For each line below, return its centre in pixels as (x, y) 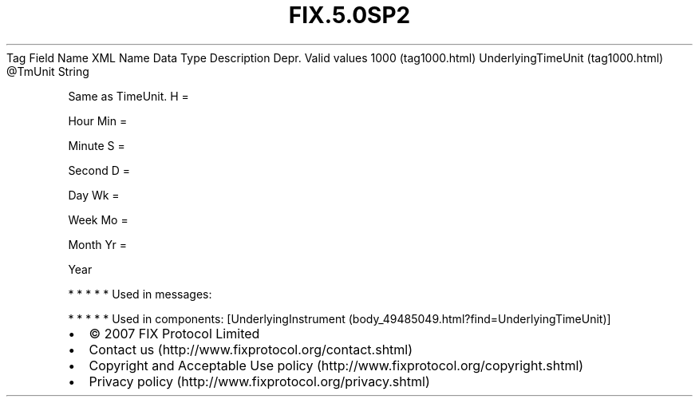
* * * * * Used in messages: (140, 294)
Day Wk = (94, 195)
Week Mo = (98, 219)
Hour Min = (98, 121)
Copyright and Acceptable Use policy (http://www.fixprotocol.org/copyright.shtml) (336, 365)
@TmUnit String (48, 71)
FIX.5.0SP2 (349, 15)
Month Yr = (97, 244)
